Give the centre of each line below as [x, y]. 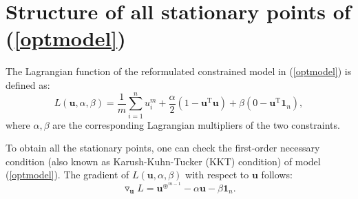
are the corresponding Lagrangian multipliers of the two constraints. [196, 124]
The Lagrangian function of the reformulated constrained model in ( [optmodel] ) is [179, 71]
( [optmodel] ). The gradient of [67, 175]
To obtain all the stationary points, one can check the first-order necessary [163, 148]
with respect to [217, 175]
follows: [277, 175]
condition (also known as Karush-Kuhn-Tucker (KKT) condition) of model [163, 161]
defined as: [28, 84]
